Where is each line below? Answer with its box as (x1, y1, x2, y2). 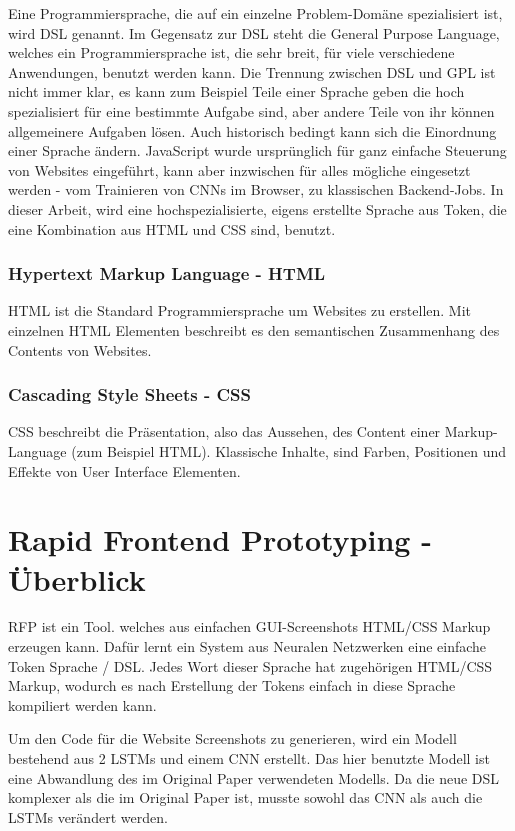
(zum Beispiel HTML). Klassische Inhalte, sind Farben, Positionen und (71, 440, 507, 461)
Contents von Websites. (8, 339, 152, 360)
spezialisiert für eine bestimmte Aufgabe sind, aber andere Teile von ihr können (8, 100, 495, 121)
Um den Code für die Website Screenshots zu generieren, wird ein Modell (8, 728, 457, 749)
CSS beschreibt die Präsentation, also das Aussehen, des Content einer (8, 421, 441, 442)
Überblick (8, 558, 146, 599)
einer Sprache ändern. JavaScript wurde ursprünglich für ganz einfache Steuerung (8, 140, 507, 161)
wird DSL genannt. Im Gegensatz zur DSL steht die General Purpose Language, (8, 22, 500, 43)
